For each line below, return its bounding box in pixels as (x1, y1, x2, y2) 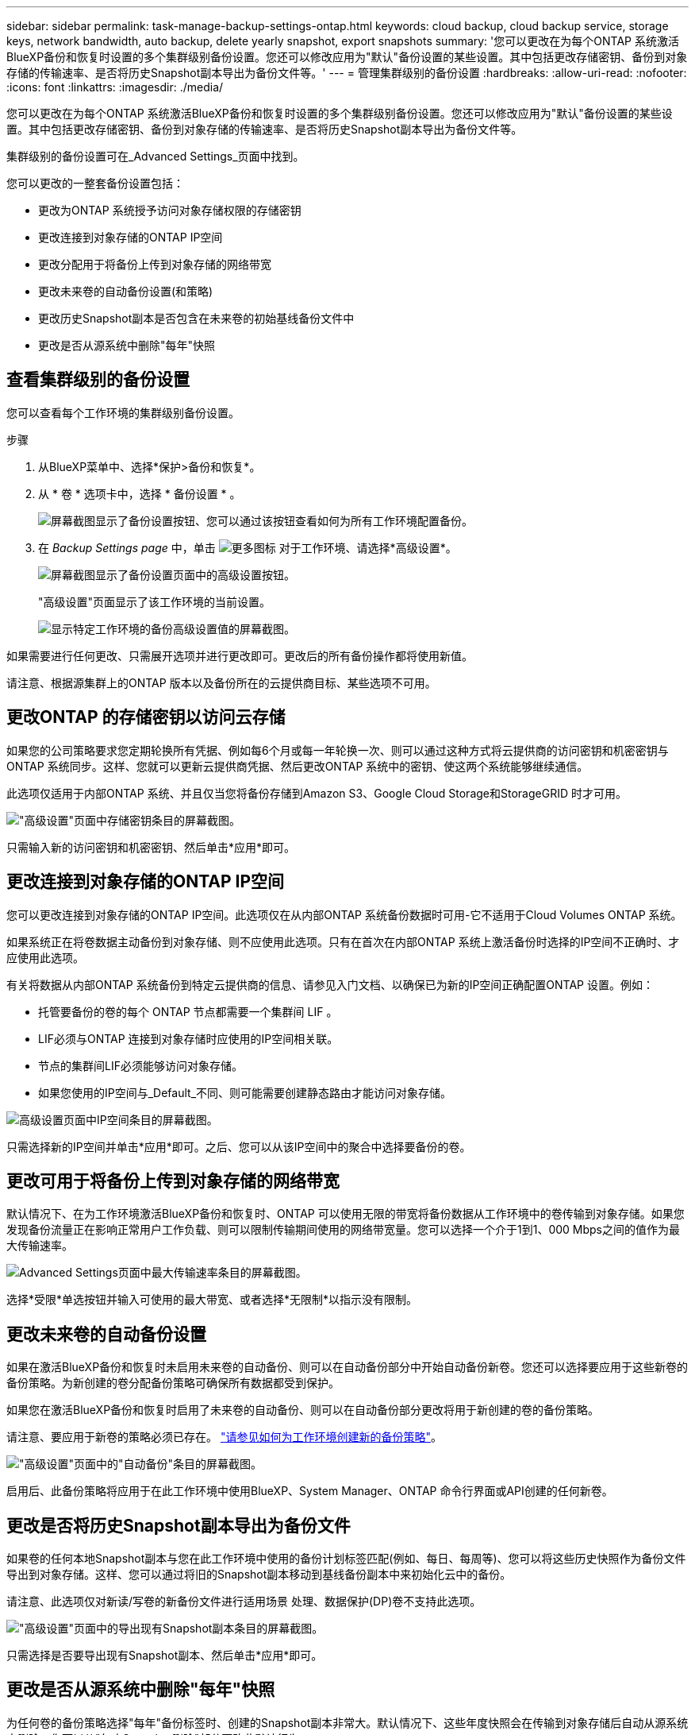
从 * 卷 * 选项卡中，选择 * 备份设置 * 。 (38, 486, 241, 500)
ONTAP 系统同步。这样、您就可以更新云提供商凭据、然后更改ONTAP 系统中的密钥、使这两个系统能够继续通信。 (6, 759, 589, 773)
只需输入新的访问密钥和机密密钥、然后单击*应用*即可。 (6, 840, 296, 854)
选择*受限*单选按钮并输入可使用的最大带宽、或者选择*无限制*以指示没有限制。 (6, 1293, 418, 1307)
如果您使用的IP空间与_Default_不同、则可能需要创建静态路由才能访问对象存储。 (38, 1085, 452, 1099)
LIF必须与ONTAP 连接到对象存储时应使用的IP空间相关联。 (38, 1031, 339, 1045)
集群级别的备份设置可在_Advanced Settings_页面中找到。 (6, 149, 305, 163)
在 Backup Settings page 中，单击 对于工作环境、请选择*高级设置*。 (38, 540, 457, 555)
